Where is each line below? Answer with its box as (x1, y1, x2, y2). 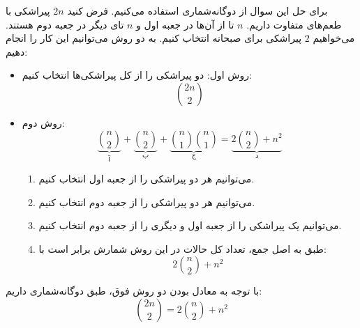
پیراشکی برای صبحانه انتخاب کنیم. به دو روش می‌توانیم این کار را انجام (6, 31, 302, 45)
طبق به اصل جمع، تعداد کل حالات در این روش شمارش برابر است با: (38, 241, 327, 256)
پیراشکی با (6, 3, 50, 17)
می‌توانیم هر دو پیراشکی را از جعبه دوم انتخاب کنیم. (38, 194, 255, 209)
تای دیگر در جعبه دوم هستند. (6, 17, 124, 31)
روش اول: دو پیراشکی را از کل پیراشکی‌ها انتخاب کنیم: (22, 68, 252, 82)
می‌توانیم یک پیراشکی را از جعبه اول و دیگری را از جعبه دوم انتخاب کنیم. (38, 218, 342, 233)
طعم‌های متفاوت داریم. (246, 17, 342, 31)
